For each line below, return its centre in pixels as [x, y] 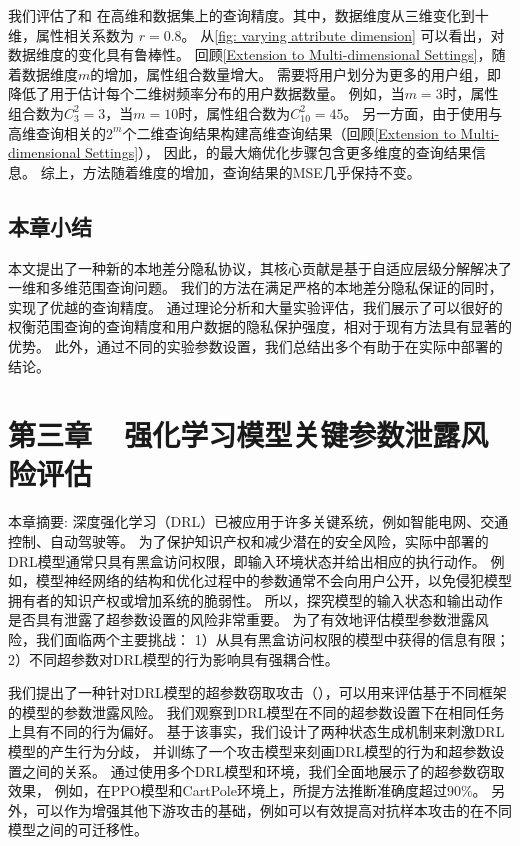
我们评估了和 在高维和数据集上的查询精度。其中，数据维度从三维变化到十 [248, 15]
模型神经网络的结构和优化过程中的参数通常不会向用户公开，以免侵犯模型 [273, 580]
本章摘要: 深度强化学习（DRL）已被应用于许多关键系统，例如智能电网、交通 [258, 521]
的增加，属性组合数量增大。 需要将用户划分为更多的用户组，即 [295, 73]
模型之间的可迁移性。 [78, 829]
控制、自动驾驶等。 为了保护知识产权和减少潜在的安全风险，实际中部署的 [248, 541]
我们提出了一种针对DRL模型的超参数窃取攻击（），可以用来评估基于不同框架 [257, 692]
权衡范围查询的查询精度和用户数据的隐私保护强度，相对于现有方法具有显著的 [260, 326]
